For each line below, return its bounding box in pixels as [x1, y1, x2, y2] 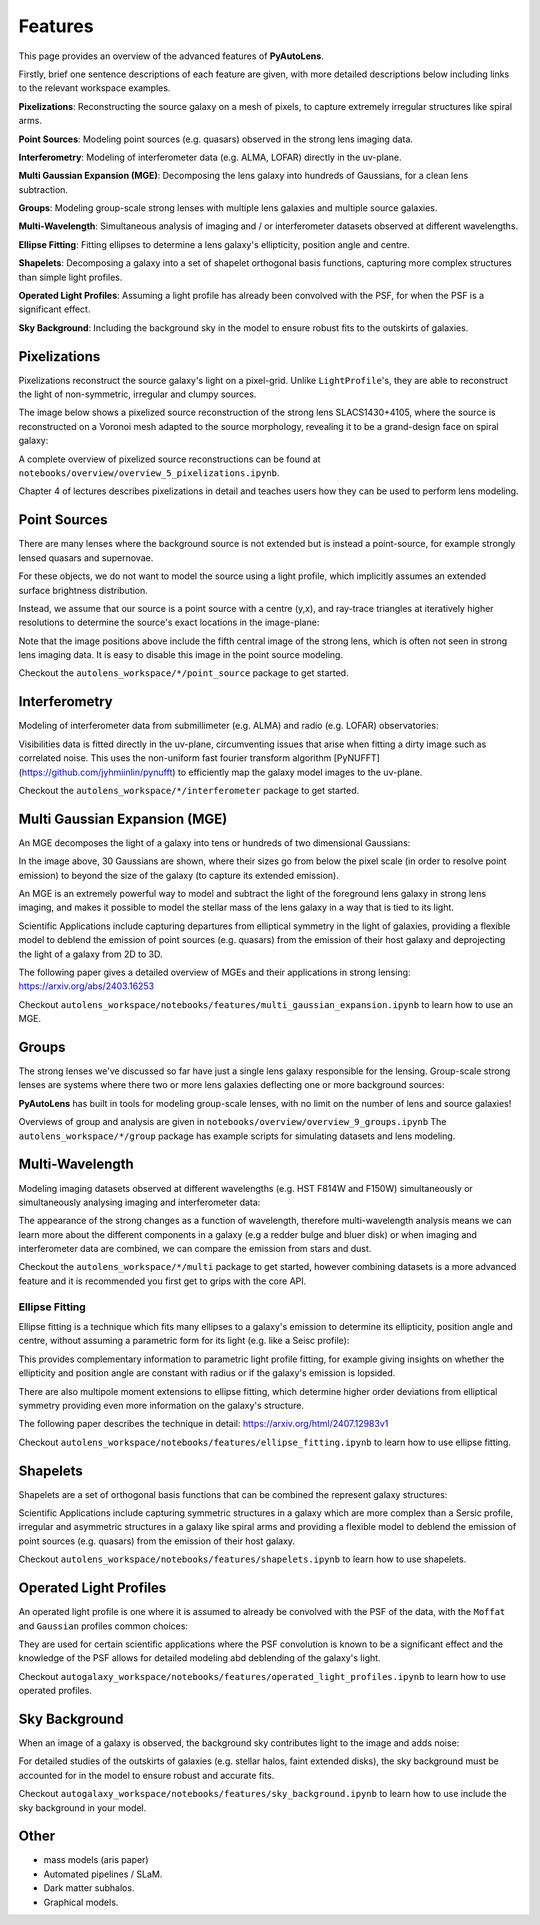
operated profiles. [18, 1685, 92, 1697]
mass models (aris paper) [43, 1854, 149, 1866]
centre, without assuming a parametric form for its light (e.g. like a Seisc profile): [18, 1335, 350, 1347]
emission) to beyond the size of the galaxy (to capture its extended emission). [18, 869, 339, 881]
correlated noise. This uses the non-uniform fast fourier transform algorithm [18, 752, 332, 764]
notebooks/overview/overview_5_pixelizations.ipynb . [18, 467, 280, 479]
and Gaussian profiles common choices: [18, 1620, 189, 1632]
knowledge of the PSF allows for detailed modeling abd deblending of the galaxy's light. [18, 1652, 381, 1664]
